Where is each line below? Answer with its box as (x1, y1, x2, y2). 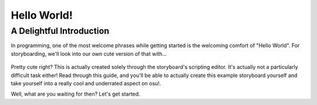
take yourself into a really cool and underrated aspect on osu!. (11, 79, 161, 87)
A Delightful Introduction (11, 26, 110, 36)
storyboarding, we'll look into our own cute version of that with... (11, 50, 167, 57)
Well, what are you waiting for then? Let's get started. (11, 90, 140, 97)
